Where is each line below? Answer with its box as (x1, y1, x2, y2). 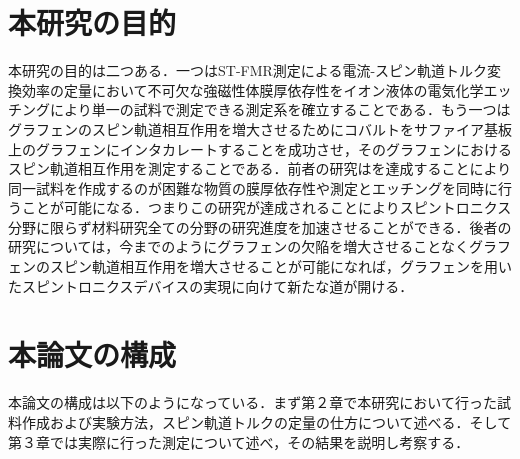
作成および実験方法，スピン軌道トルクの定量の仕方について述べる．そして (21, 411, 512, 432)
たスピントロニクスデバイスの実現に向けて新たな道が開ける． (8, 275, 414, 296)
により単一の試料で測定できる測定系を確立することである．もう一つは (49, 99, 511, 120)
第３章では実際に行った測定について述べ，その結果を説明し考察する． (8, 431, 470, 452)
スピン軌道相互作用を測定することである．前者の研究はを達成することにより (8, 158, 512, 179)
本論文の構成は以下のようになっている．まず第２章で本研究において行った (8, 392, 497, 413)
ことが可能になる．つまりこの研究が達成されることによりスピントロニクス (21, 197, 512, 218)
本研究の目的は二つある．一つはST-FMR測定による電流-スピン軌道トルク (8, 60, 488, 81)
